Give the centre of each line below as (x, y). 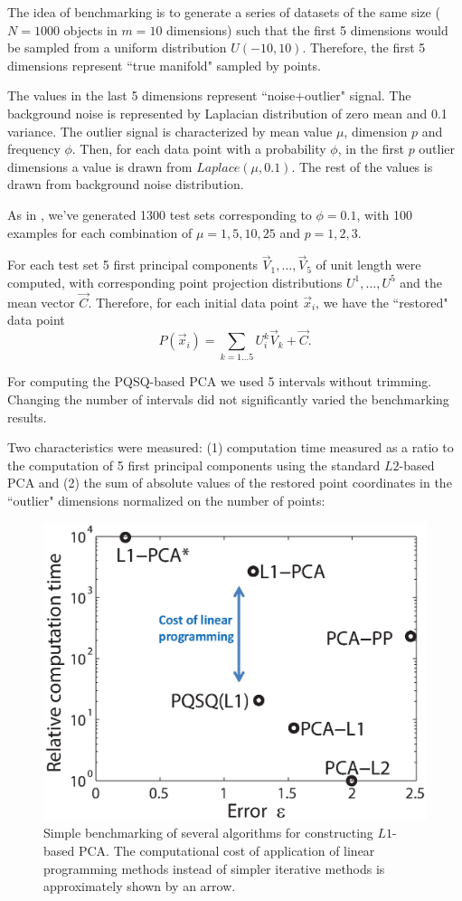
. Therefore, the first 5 (364, 47)
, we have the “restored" (382, 302)
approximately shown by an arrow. (140, 886)
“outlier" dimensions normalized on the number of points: (166, 501)
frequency (34, 149)
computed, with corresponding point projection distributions (175, 282)
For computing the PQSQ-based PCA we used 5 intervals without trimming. (220, 381)
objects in (90, 29)
